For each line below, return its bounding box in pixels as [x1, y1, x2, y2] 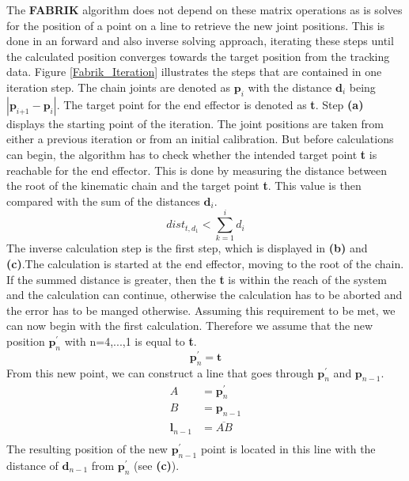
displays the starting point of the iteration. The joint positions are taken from [6, 115, 384, 131]
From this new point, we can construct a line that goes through [6, 364, 314, 381]
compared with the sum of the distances [6, 192, 200, 209]
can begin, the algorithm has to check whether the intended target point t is [6, 146, 377, 162]
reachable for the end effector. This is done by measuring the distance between [6, 161, 388, 178]
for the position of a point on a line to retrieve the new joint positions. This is [6, 17, 385, 33]
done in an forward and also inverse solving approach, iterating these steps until [6, 32, 394, 49]
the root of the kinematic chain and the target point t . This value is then [6, 177, 362, 194]
